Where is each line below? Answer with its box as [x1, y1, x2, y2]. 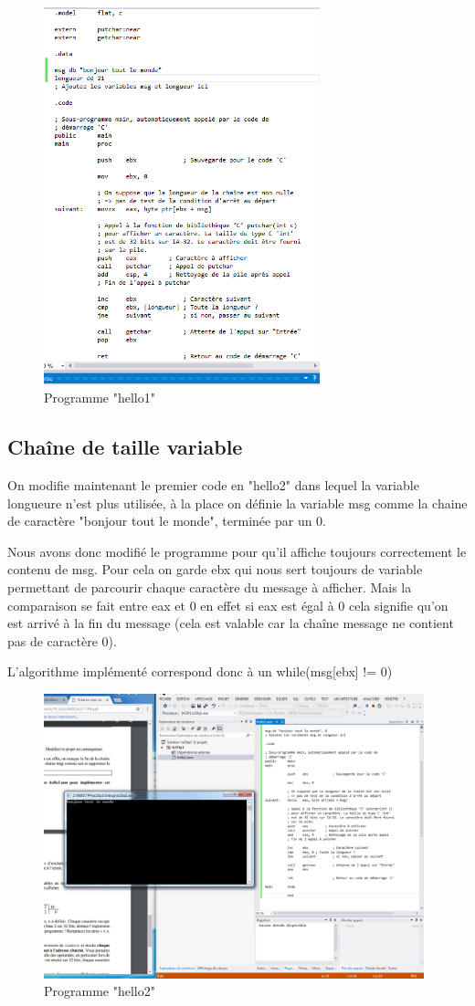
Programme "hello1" [44, 388, 155, 407]
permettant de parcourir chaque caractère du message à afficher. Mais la [7, 577, 412, 596]
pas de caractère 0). [7, 631, 117, 650]
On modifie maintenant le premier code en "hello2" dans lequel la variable [7, 475, 419, 494]
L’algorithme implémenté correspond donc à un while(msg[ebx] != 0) [7, 662, 393, 681]
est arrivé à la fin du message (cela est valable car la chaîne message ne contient [7, 613, 454, 633]
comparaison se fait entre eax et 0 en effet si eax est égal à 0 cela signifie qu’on [7, 595, 449, 614]
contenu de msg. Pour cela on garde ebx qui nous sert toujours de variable [7, 560, 423, 579]
